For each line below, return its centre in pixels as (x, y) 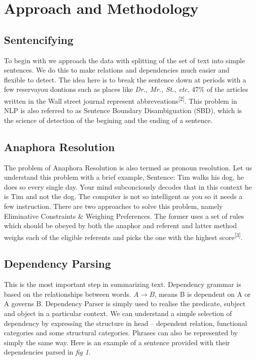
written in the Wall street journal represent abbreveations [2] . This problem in (121, 100)
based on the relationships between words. (68, 294)
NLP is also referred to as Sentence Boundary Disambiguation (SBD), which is (123, 110)
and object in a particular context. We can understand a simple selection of (118, 313)
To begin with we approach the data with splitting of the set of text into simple (125, 60)
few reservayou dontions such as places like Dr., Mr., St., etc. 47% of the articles (126, 89)
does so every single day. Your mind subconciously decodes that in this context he (128, 186)
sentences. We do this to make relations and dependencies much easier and (117, 70)
